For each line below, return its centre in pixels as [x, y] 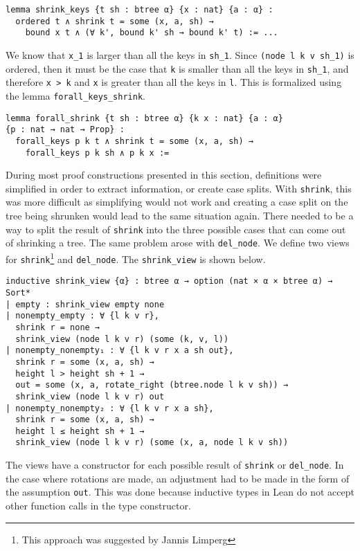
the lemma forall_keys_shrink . [75, 95]
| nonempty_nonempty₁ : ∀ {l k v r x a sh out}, [120, 351]
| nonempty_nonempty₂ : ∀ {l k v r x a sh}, [110, 408]
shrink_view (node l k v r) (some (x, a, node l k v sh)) [152, 443]
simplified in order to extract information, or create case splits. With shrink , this [179, 188]
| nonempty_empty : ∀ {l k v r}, [82, 316]
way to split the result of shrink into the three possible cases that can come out [176, 229]
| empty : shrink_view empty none [85, 304]
